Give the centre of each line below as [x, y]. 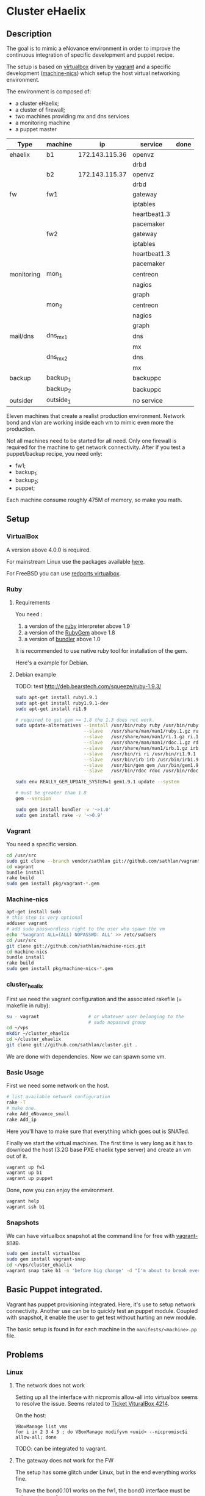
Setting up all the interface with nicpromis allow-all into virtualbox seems [106, 1397]
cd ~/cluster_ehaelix [34, 1039]
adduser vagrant [27, 923]
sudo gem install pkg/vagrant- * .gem [53, 884]
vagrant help [23, 1201]
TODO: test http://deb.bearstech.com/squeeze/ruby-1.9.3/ [88, 686]
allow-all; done [36, 1437]
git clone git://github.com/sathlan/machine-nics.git [76, 946]
